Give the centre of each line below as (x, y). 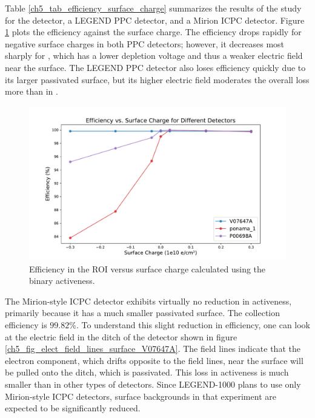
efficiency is (26, 324)
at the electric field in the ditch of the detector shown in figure (121, 336)
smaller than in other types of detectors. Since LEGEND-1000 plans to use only (153, 384)
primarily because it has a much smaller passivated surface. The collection (143, 313)
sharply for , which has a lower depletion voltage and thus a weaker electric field (154, 56)
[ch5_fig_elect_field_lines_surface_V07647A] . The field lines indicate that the (153, 349)
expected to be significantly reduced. (73, 408)
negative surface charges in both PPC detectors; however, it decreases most (145, 43)
